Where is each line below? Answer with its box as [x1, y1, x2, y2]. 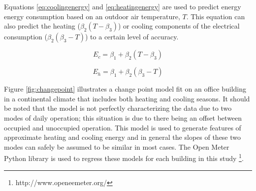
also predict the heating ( [4, 21, 80, 31]
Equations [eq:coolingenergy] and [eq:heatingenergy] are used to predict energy [4, 1, 241, 11]
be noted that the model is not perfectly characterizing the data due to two [4, 103, 232, 113]
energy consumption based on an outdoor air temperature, [4, 11, 180, 21]
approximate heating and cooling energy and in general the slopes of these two [4, 132, 241, 142]
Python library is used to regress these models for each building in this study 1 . [4, 152, 244, 163]
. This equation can [186, 11, 245, 21]
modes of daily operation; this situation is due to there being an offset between [4, 112, 242, 123]
